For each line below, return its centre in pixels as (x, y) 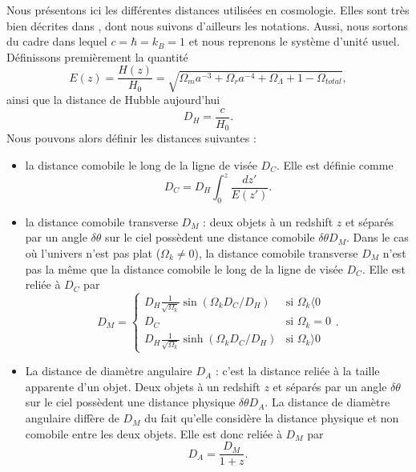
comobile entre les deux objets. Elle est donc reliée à (153, 433)
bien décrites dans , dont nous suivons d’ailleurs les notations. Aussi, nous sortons (207, 25)
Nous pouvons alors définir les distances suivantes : (131, 138)
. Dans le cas (377, 237)
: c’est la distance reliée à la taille (297, 371)
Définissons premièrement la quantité (97, 56)
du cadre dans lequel (57, 41)
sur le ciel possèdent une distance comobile (210, 237)
